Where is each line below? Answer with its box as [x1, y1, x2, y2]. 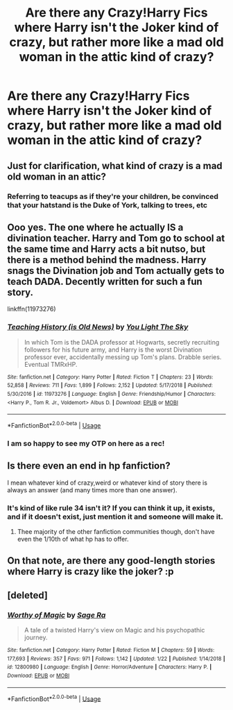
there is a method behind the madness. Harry [7, 254, 207, 266]
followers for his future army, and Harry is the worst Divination [24, 345, 202, 354]
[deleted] [7, 589, 49, 601]
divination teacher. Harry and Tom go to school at [7, 232, 225, 244]
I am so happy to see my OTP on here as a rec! [7, 438, 165, 448]
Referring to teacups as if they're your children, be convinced [7, 191, 218, 201]
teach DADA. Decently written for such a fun [7, 275, 202, 287]
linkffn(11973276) [7, 305, 57, 313]
